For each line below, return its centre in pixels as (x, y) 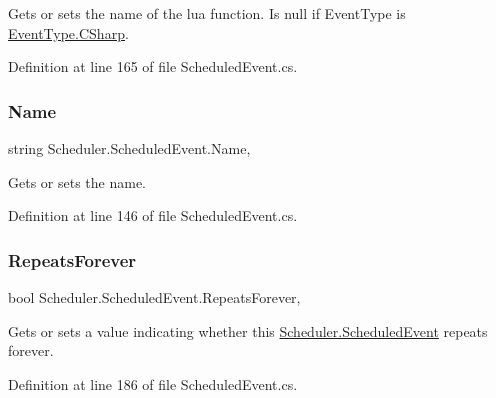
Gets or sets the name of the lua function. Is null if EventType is (207, 13)
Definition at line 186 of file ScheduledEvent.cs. (153, 383)
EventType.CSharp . (68, 32)
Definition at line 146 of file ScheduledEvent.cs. (153, 215)
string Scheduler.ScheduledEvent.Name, (129, 148)
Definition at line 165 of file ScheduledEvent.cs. (153, 66)
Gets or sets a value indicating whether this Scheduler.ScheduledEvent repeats (248, 330)
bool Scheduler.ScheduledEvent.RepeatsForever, (154, 297)
